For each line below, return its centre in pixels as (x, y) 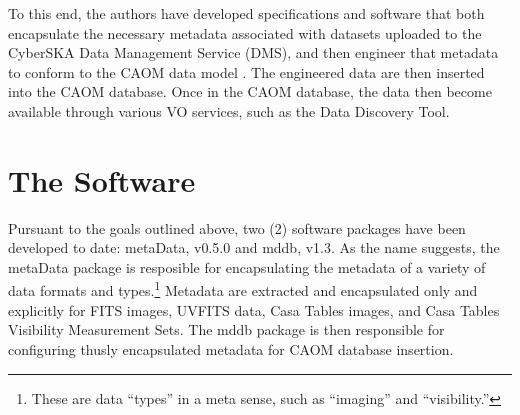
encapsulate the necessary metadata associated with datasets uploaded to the (245, 32)
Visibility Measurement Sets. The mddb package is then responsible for (226, 329)
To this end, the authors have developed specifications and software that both (246, 13)
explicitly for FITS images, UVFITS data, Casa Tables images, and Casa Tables (254, 309)
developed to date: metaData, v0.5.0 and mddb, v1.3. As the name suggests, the (254, 247)
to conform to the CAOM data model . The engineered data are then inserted (246, 71)
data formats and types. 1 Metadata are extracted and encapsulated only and (243, 289)
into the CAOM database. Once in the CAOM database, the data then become (250, 91)
